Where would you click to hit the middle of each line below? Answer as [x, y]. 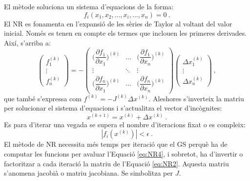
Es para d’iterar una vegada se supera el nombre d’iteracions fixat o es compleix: [125, 124]
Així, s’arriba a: [27, 42]
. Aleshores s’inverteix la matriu [196, 98]
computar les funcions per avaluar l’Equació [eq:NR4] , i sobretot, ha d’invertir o [124, 153]
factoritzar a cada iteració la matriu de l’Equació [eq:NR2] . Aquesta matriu [116, 163]
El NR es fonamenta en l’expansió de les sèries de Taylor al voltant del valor [118, 23]
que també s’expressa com [43, 98]
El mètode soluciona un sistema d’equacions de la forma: [89, 6]
